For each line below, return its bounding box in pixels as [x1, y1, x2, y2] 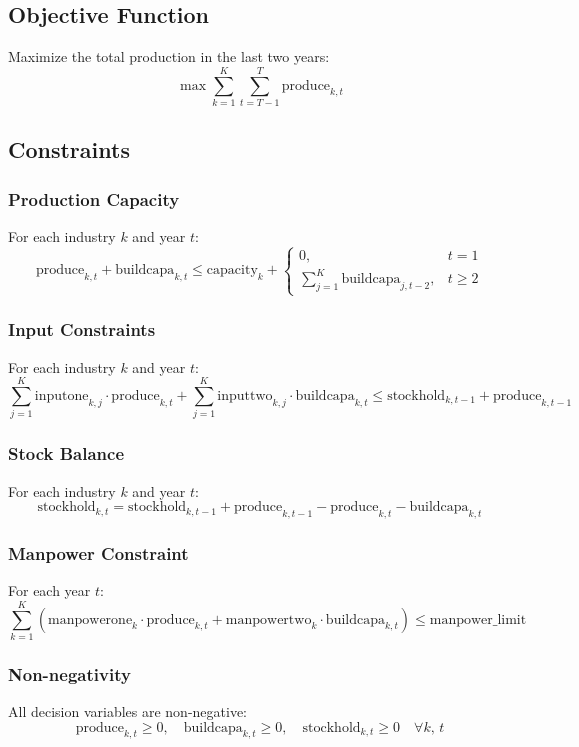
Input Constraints [8, 317, 156, 342]
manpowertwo [225, 612, 312, 627]
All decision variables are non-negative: [8, 701, 248, 722]
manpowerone [48, 612, 133, 627]
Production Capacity [8, 186, 180, 211]
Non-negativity [8, 661, 131, 686]
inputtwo [217, 389, 273, 403]
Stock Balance [8, 441, 125, 466]
